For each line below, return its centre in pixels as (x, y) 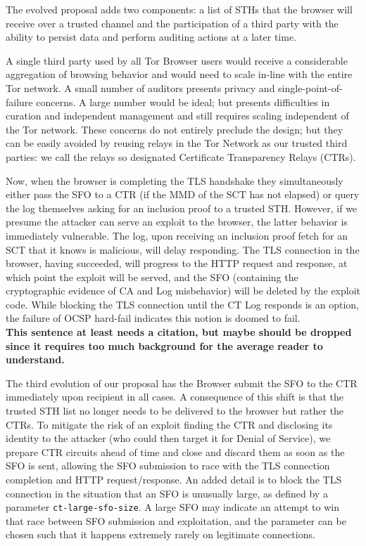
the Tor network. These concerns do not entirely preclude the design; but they (175, 129)
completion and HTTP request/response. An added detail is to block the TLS (174, 479)
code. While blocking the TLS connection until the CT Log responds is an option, (182, 304)
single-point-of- (310, 87)
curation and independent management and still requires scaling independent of (177, 116)
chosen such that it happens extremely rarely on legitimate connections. (160, 534)
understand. (35, 359)
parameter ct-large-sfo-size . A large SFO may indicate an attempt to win (172, 507)
